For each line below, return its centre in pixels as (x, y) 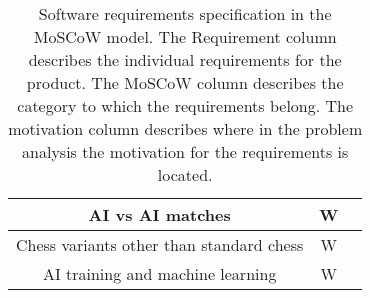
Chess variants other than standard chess (160, 244)
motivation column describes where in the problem (185, 128)
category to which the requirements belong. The (185, 105)
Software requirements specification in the (185, 13)
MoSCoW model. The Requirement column (185, 36)
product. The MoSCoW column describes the (185, 82)
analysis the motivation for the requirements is (185, 151)
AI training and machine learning (159, 273)
